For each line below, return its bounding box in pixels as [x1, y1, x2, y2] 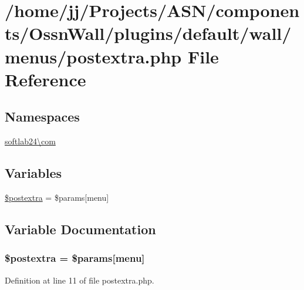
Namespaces [5, 107, 80, 126]
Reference [5, 67, 86, 91]
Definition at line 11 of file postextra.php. [5, 274, 154, 286]
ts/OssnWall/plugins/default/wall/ [5, 21, 292, 45]
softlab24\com [5, 135, 56, 147]
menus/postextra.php [5, 44, 182, 68]
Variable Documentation [5, 220, 156, 238]
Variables [5, 164, 62, 182]
